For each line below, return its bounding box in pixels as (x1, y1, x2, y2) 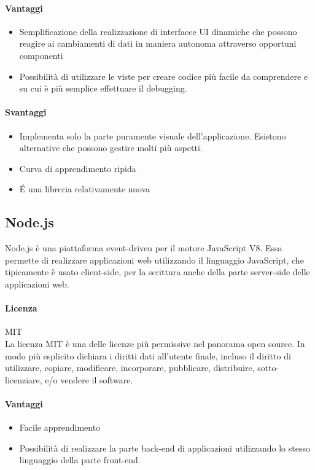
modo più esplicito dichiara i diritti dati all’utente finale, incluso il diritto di (5, 349, 291, 362)
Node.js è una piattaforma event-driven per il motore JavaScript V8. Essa (5, 241, 282, 254)
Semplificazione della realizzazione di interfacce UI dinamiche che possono (19, 25, 297, 37)
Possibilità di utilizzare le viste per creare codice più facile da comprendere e (19, 69, 308, 82)
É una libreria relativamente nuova (19, 182, 150, 195)
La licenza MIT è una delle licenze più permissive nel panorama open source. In (5, 337, 305, 350)
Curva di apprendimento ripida (19, 162, 136, 174)
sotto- (257, 361, 279, 374)
